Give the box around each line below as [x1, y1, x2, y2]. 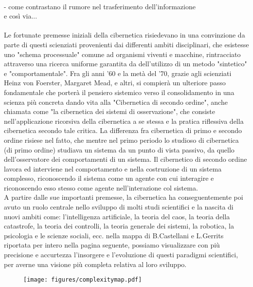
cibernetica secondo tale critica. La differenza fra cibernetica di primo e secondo [4, 125, 242, 135]
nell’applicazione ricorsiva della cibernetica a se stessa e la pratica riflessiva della [4, 115, 244, 126]
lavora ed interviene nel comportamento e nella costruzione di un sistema [4, 163, 222, 173]
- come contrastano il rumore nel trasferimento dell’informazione [4, 1, 196, 11]
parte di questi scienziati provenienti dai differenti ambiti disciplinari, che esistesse [4, 39, 249, 49]
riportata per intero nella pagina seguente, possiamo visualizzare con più [4, 240, 220, 250]
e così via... [4, 11, 37, 21]
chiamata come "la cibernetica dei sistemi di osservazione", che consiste [4, 106, 216, 116]
